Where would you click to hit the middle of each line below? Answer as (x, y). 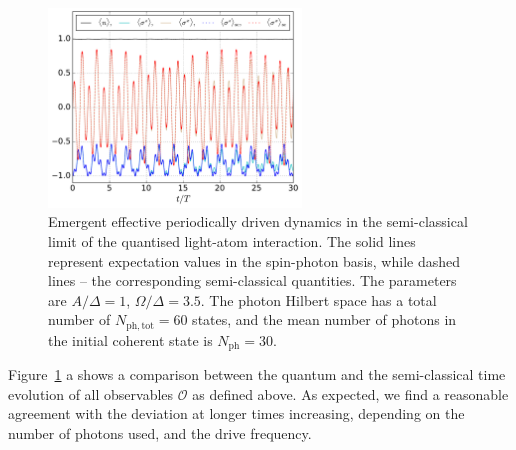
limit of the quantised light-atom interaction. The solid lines (232, 240)
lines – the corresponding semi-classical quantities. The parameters (252, 280)
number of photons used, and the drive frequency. (160, 432)
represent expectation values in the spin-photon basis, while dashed (254, 260)
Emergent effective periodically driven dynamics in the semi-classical (258, 221)
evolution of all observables (91, 393)
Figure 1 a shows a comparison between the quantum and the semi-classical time (257, 374)
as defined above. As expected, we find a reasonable (350, 393)
